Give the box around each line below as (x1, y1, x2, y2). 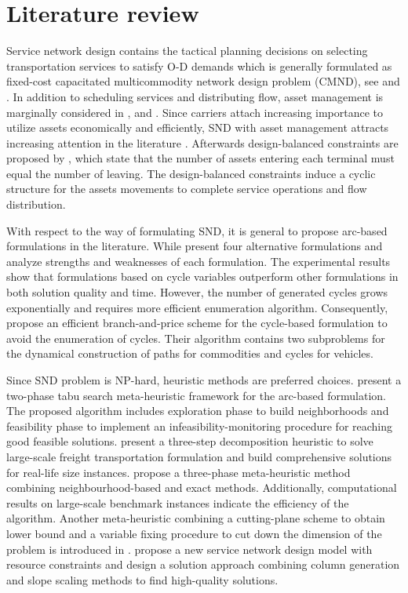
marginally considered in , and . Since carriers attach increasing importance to (6, 104, 384, 120)
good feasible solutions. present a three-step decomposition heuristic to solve (6, 433, 373, 449)
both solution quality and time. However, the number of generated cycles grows (6, 284, 388, 300)
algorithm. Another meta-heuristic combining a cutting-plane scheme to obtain (6, 510, 385, 526)
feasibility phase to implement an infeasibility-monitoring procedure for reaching (6, 417, 393, 434)
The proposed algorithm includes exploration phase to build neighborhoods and (6, 402, 389, 419)
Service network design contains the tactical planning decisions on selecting (6, 42, 368, 59)
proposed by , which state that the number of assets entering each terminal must (6, 150, 395, 166)
